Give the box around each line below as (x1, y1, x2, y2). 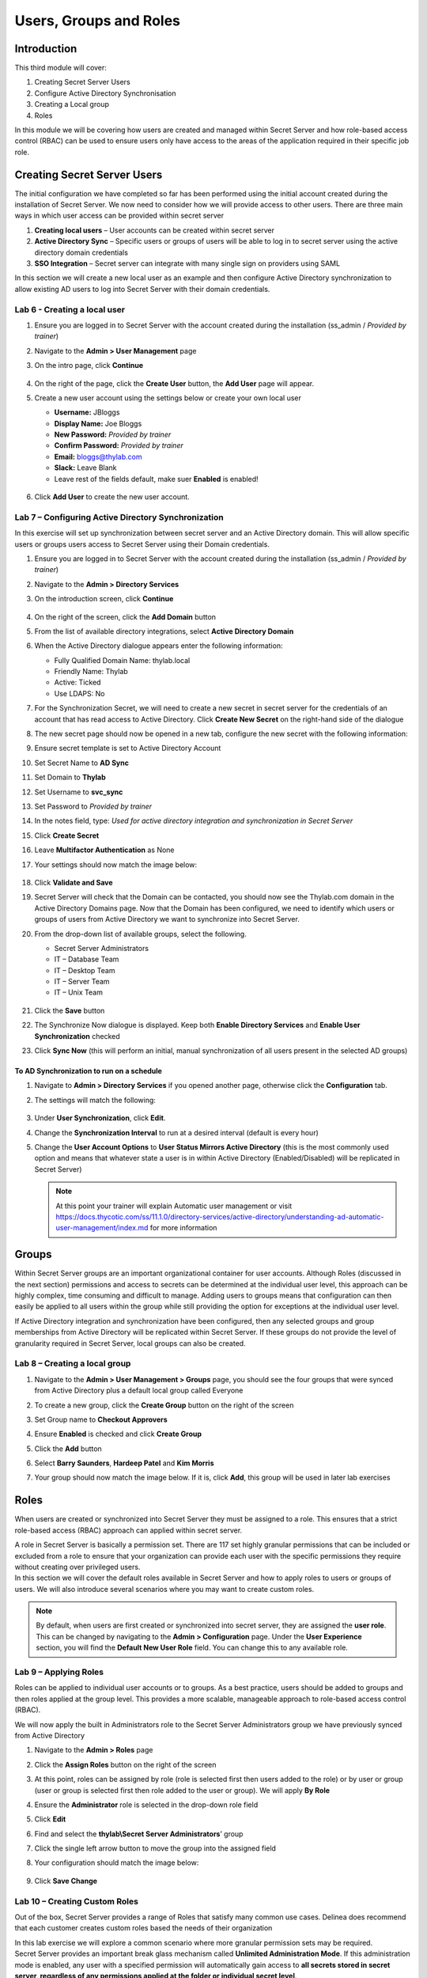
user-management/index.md (55, 1223, 149, 1233)
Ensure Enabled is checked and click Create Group (34, 1429, 202, 1439)
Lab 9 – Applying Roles (14, 1666, 104, 1677)
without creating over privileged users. (14, 1562, 141, 1571)
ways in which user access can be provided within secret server (14, 210, 225, 221)
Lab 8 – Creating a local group (14, 1358, 131, 1369)
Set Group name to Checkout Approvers (34, 1415, 168, 1424)
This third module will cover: (14, 63, 107, 73)
